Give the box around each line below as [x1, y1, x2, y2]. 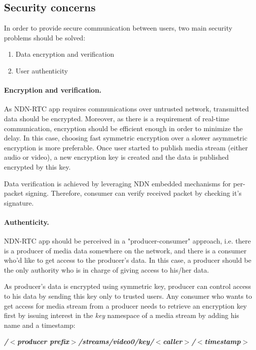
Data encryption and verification [15, 49, 114, 59]
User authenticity [15, 65, 68, 75]
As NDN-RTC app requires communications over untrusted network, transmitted [4, 104, 249, 114]
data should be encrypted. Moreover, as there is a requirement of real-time [4, 113, 229, 123]
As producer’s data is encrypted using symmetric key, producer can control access [4, 281, 251, 291]
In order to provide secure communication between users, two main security [4, 23, 232, 33]
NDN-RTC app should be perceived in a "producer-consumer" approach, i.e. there [4, 236, 251, 246]
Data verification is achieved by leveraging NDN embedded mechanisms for [4, 178, 231, 188]
